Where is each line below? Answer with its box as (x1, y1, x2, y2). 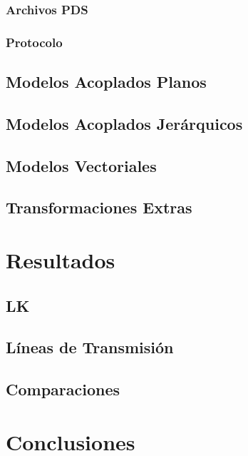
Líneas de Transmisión (6, 336, 174, 358)
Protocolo (6, 33, 63, 51)
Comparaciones (6, 378, 120, 400)
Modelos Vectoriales (6, 154, 157, 176)
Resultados (6, 245, 115, 274)
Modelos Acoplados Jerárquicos (6, 112, 243, 134)
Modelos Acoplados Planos (6, 71, 207, 93)
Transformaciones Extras (6, 196, 192, 218)
